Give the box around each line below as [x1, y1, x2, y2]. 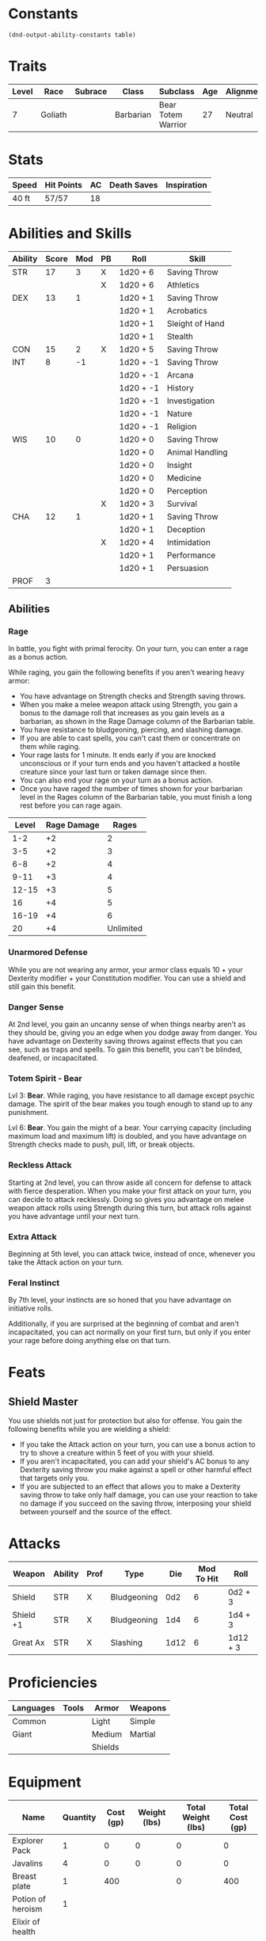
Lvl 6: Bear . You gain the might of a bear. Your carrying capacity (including [8, 1123, 252, 1132]
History [166, 382, 194, 393]
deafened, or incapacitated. [8, 1053, 99, 1063]
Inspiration [165, 179, 207, 190]
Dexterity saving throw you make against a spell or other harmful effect [19, 1465, 252, 1475]
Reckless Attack [8, 1159, 73, 1170]
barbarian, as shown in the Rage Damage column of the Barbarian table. [19, 717, 256, 726]
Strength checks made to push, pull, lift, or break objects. [8, 1140, 196, 1149]
